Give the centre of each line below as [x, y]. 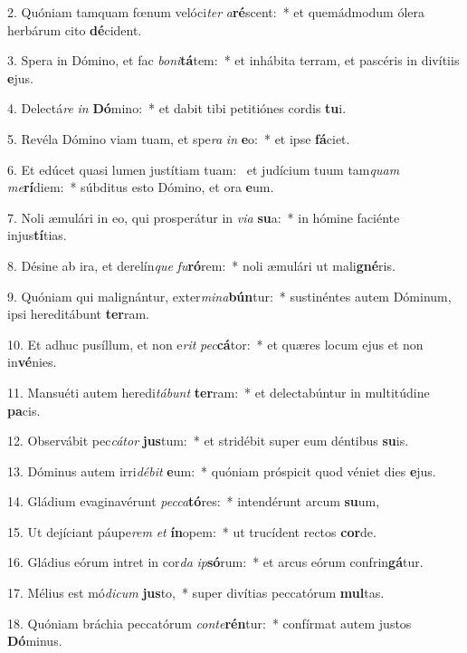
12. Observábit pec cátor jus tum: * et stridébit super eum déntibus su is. [208, 441]
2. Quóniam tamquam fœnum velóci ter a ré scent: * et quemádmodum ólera [216, 12]
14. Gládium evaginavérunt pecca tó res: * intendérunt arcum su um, [194, 501]
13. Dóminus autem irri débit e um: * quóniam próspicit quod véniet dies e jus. [222, 471]
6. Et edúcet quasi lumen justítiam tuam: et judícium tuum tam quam [204, 169]
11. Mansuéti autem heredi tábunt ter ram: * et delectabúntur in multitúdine [219, 392]
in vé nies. [32, 362]
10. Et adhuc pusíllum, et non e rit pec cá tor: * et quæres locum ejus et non [215, 344]
